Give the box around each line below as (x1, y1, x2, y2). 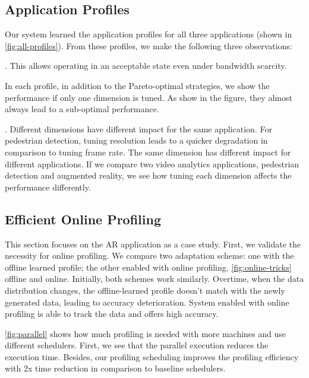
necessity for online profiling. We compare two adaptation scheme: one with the (5, 249, 294, 262)
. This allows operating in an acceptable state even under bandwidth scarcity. (5, 59, 287, 72)
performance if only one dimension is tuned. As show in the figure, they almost (5, 91, 292, 103)
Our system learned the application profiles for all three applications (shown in (5, 28, 292, 40)
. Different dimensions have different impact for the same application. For (5, 122, 272, 135)
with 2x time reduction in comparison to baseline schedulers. (5, 362, 226, 374)
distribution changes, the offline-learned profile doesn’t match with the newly (5, 284, 285, 296)
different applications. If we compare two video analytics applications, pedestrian (5, 157, 299, 170)
